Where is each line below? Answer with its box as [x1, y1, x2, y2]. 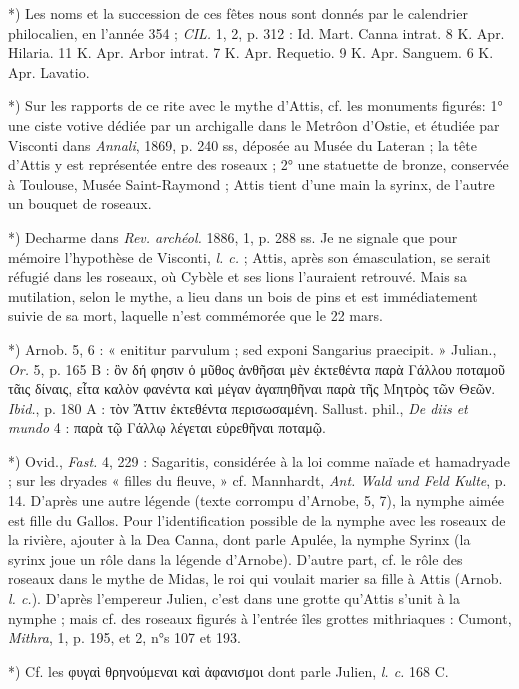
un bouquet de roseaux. [8, 193, 152, 214]
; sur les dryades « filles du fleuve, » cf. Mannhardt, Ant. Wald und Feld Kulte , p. [8, 470, 507, 491]
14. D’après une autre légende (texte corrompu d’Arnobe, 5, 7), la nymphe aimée [8, 490, 504, 511]
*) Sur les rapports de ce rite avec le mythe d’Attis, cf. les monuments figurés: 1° [8, 95, 503, 116]
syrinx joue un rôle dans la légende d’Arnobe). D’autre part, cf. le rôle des [8, 548, 463, 569]
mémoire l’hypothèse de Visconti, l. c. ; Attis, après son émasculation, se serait [8, 246, 491, 267]
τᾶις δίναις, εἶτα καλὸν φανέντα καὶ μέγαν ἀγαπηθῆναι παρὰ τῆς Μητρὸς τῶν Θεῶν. [8, 378, 496, 399]
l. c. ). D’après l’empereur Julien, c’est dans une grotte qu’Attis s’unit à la [8, 588, 460, 609]
